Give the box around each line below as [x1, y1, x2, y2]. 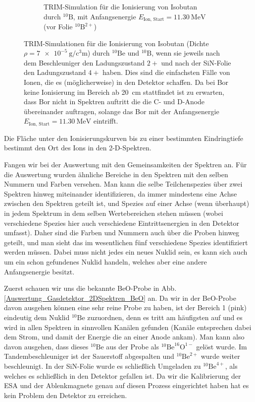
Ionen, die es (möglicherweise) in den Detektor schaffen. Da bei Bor [24, 77, 229, 87]
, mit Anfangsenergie [73, 11, 136, 21]
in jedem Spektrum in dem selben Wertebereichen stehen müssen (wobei [4, 208, 223, 218]
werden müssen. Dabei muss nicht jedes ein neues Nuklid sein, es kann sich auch [4, 247, 248, 257]
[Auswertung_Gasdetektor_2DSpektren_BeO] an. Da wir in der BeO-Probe [4, 292, 236, 303]
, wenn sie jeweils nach [152, 48, 220, 58]
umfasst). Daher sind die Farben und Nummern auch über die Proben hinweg [4, 227, 240, 238]
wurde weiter [201, 351, 240, 361]
